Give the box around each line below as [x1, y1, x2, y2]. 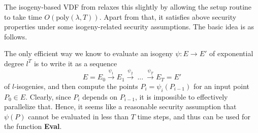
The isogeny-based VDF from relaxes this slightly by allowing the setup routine [4, 2, 252, 12]
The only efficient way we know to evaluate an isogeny [4, 48, 173, 59]
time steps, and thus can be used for [137, 111, 250, 121]
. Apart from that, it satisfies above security [99, 11, 237, 22]
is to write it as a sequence [34, 58, 117, 68]
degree [4, 58, 24, 68]
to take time [4, 11, 42, 22]
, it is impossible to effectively [135, 91, 228, 102]
